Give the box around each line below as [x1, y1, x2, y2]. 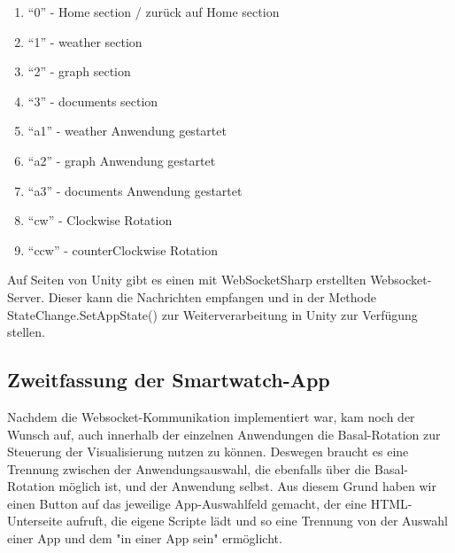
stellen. [7, 323, 45, 341]
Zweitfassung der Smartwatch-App [7, 366, 330, 393]
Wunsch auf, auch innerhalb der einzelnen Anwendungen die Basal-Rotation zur [7, 424, 441, 443]
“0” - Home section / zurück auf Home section [27, 3, 280, 20]
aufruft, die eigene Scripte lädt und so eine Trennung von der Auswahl [66, 511, 448, 530]
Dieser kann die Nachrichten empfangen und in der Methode [48, 287, 376, 306]
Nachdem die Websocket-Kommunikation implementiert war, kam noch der [7, 407, 415, 425]
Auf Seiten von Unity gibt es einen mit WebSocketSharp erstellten [7, 270, 366, 289]
